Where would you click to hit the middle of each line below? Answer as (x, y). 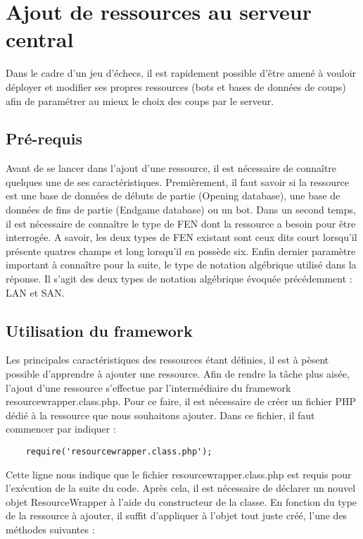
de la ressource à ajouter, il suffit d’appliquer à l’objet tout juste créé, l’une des (177, 515)
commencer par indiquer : (61, 429)
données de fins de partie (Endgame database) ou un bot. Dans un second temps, (181, 210)
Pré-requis (44, 138)
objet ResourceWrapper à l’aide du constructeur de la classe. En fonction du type (181, 501)
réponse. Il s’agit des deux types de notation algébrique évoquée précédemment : (179, 279)
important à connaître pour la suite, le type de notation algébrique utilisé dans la (181, 265)
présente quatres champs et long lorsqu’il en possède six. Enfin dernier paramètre (181, 250)
